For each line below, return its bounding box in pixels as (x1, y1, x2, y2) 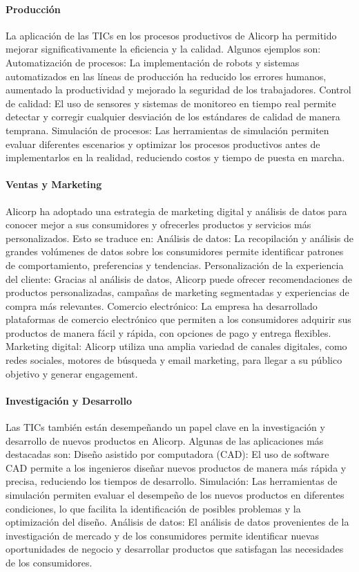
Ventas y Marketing (6, 177, 102, 192)
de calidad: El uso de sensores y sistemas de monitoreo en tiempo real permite (6, 95, 336, 110)
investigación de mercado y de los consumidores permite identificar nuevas (6, 528, 319, 542)
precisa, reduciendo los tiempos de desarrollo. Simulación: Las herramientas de (6, 474, 338, 488)
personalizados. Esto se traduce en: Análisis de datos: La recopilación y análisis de (6, 230, 354, 245)
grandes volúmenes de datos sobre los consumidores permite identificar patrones (6, 244, 344, 259)
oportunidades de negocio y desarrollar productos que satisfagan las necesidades (6, 542, 344, 556)
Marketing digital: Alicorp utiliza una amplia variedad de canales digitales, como (6, 339, 347, 353)
